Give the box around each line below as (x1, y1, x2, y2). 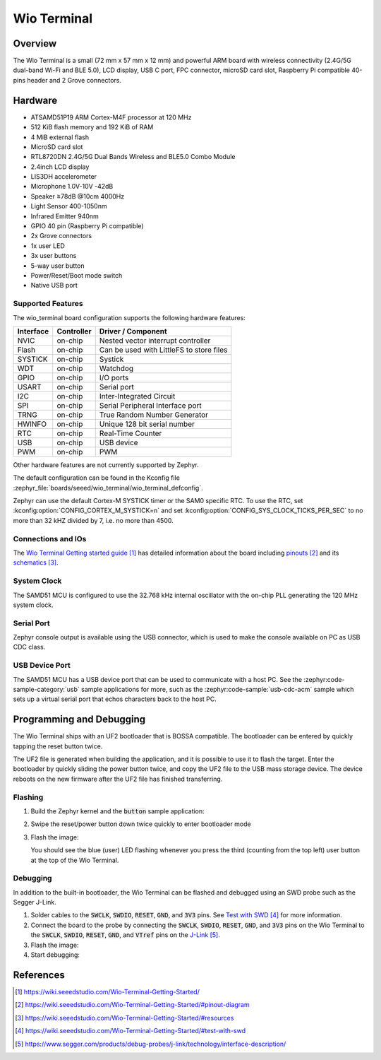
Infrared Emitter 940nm (30, 212, 99, 220)
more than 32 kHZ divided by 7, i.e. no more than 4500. (13, 516, 174, 524)
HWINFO (17, 419, 47, 429)
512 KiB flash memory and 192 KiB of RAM (30, 123, 154, 131)
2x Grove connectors (30, 232, 92, 240)
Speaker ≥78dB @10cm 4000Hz (30, 192, 125, 201)
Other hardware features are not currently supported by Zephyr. (13, 460, 199, 469)
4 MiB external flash (30, 133, 90, 141)
